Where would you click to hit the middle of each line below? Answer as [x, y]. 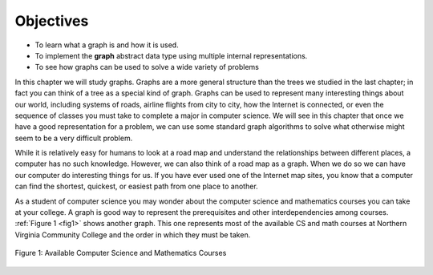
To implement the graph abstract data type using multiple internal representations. [171, 55]
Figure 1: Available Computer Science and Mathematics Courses [121, 253]
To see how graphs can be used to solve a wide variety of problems [147, 67]
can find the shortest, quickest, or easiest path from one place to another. [136, 186]
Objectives [52, 21]
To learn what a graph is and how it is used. [107, 45]
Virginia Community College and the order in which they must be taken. [133, 235]
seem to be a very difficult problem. [74, 138]
